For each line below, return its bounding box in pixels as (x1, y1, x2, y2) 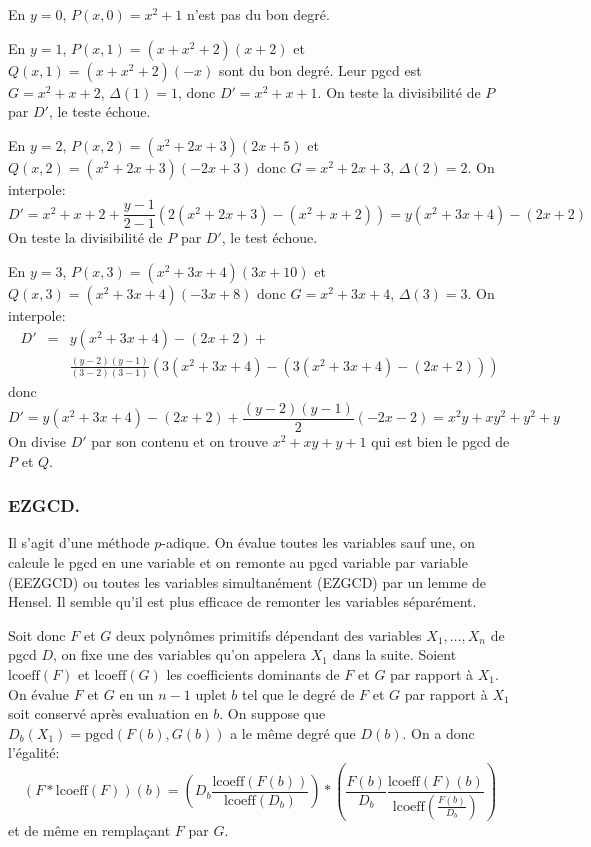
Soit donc (8, 624, 66, 645)
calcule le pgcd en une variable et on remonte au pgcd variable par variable (8, 551, 468, 572)
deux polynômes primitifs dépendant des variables (115, 624, 422, 645)
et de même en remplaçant (8, 819, 171, 840)
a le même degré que (230, 722, 356, 743)
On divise (8, 430, 67, 451)
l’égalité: (8, 742, 60, 763)
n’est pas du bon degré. (186, 4, 330, 24)
